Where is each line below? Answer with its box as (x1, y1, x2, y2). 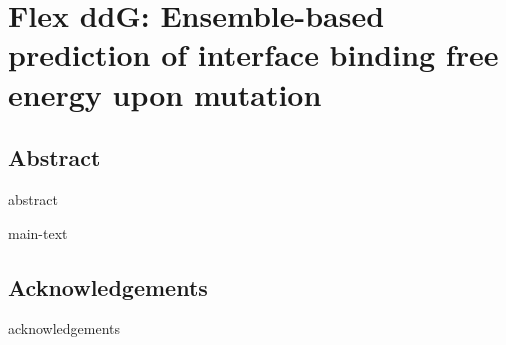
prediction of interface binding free (8, 34, 499, 75)
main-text (8, 222, 68, 243)
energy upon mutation (8, 73, 322, 114)
